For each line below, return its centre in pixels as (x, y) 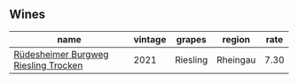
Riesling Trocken (48, 65)
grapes (191, 39)
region (236, 39)
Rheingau (236, 59)
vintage (150, 39)
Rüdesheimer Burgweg (61, 54)
